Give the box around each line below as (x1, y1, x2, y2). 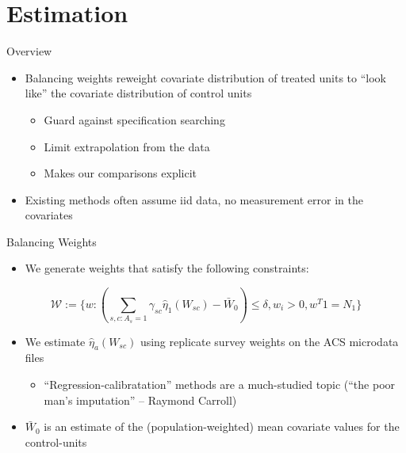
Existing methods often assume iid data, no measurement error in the (25, 191, 363, 207)
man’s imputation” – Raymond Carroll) (44, 391, 237, 408)
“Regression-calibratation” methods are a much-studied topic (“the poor (44, 375, 396, 392)
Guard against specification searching (44, 111, 225, 128)
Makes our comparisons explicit (44, 165, 197, 181)
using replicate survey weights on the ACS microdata (140, 333, 399, 349)
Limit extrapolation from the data (44, 138, 210, 154)
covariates (25, 207, 73, 223)
